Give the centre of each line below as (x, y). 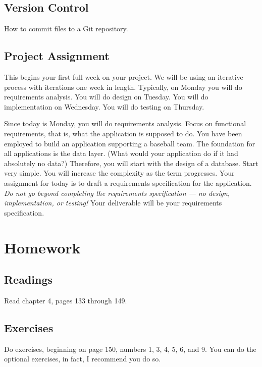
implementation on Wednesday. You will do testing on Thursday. (104, 106)
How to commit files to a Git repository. (66, 29)
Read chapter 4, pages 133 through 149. (66, 300)
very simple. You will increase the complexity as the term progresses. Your (119, 173)
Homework (42, 247)
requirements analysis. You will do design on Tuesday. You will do (106, 97)
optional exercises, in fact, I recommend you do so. (83, 359)
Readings (29, 279)
